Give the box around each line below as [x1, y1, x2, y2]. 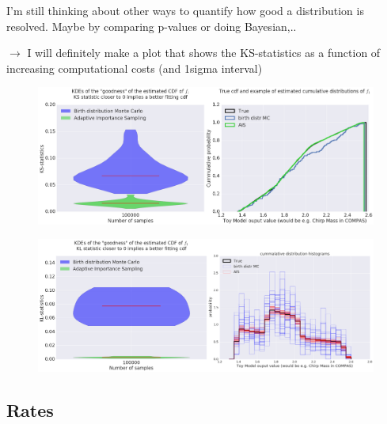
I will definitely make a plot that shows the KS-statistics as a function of [27, 44, 381, 61]
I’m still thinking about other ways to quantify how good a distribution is [6, 2, 364, 18]
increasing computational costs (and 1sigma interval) [6, 59, 263, 76]
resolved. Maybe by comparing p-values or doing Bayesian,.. [6, 17, 297, 34]
